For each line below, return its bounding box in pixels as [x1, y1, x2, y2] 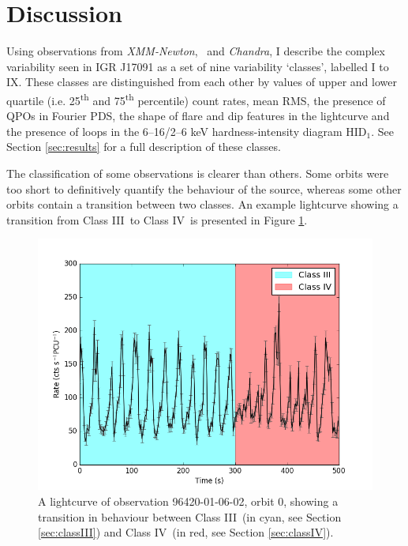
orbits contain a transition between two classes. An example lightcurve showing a [6, 196, 399, 213]
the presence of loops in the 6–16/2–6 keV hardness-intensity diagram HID [6, 122, 367, 139]
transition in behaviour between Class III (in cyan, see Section [38, 508, 342, 525]
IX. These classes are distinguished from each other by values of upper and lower [6, 73, 397, 90]
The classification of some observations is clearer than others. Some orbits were [6, 164, 389, 181]
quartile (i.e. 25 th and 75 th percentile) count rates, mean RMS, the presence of [6, 89, 386, 108]
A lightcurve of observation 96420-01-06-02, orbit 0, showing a [38, 492, 339, 509]
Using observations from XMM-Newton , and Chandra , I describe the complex [6, 43, 385, 59]
